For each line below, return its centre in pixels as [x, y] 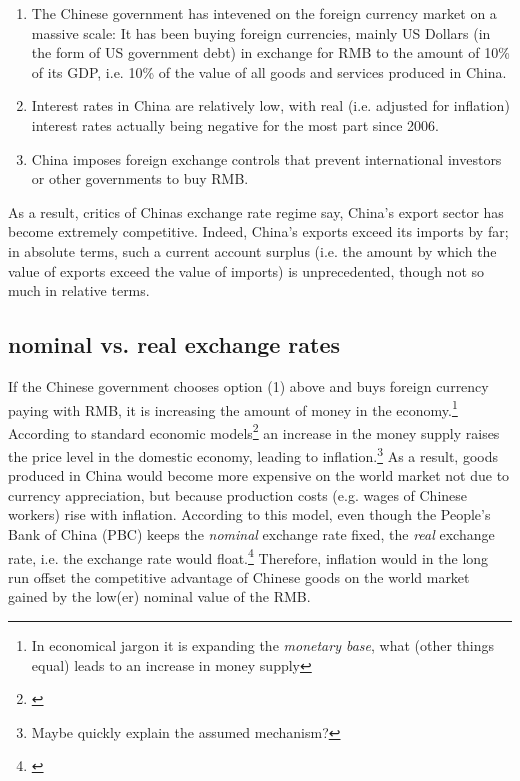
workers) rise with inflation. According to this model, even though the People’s [249, 514]
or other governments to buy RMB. [140, 178]
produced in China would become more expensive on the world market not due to [259, 475]
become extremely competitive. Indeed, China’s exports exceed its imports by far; [258, 231]
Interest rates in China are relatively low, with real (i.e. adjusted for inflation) [270, 105]
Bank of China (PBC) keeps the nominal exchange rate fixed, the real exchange [251, 534]
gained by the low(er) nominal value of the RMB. [159, 596]
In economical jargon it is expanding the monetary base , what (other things [263, 645]
